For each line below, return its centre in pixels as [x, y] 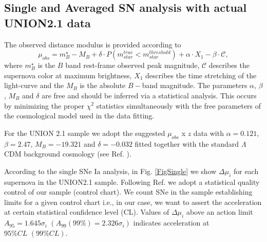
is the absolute [103, 85]
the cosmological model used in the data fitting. [79, 116]
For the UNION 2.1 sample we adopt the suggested [85, 133]
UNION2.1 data [47, 22]
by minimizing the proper [44, 105]
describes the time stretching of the [201, 75]
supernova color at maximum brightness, [68, 75]
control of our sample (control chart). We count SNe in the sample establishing [128, 192]
